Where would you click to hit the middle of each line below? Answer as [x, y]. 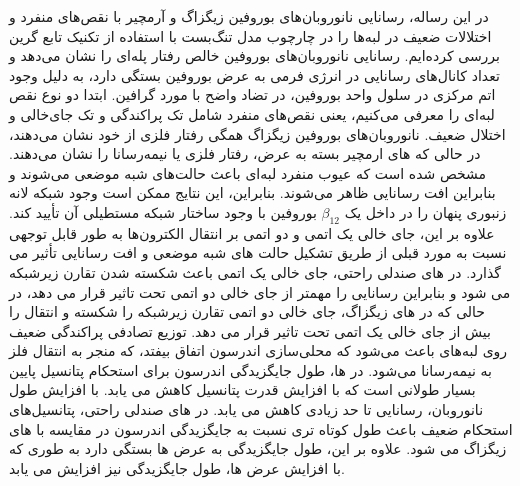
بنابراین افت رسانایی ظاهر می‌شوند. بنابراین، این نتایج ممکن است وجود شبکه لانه [252, 192]
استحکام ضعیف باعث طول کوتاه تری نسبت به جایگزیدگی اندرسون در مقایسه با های [261, 428]
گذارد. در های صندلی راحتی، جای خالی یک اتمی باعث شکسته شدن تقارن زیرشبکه [255, 271]
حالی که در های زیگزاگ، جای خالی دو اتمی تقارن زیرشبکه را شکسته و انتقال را [247, 311]
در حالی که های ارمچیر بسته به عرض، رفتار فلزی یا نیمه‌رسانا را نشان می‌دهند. [245, 153]
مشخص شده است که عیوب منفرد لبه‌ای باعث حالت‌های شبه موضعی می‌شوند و [248, 172]
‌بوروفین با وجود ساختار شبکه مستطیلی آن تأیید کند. [163, 211]
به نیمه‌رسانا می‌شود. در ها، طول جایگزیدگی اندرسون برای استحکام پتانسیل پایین [250, 369]
